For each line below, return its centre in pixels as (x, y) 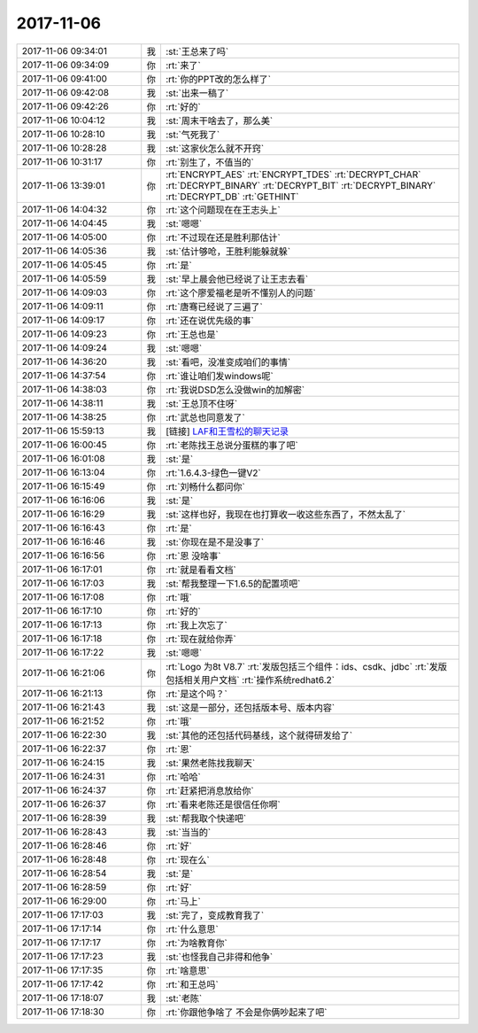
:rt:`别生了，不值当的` (209, 162)
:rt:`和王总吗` (192, 984)
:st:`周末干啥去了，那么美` (219, 120)
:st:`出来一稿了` (197, 93)
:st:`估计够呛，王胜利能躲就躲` (228, 251)
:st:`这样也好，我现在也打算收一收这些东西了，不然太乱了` (285, 514)
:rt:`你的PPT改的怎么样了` (218, 79)
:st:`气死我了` (193, 135)
